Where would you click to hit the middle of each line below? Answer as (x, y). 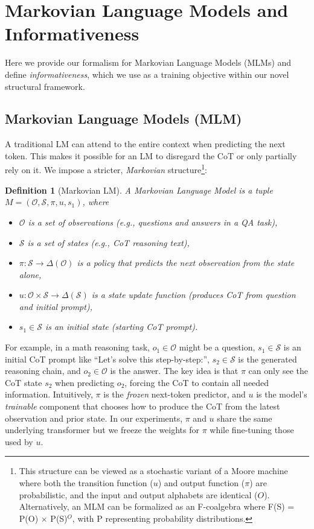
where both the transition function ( (86, 483)
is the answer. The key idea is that (174, 371)
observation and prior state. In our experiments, (94, 418)
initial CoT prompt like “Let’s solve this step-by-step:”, (107, 359)
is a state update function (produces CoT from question (194, 295)
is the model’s (282, 394)
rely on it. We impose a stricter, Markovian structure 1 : (106, 169)
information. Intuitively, (49, 394)
